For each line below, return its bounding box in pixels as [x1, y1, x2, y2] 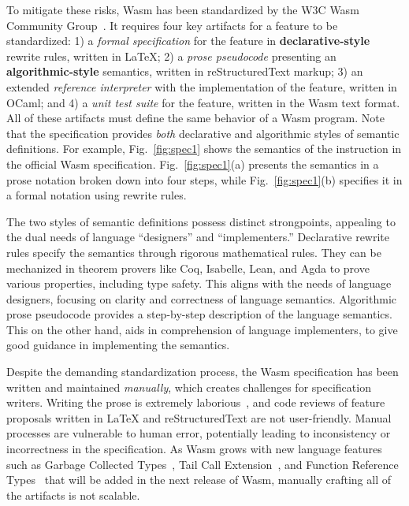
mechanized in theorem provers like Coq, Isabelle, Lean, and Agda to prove [6, 259, 370, 276]
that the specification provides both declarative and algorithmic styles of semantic [6, 125, 400, 141]
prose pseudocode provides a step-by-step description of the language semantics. [6, 306, 392, 322]
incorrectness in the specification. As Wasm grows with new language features [6, 441, 382, 457]
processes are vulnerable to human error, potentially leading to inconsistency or [6, 425, 391, 441]
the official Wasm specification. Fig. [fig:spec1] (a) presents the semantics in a [6, 155, 379, 172]
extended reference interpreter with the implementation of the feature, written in [6, 78, 397, 95]
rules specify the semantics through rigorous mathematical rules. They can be [6, 244, 381, 260]
